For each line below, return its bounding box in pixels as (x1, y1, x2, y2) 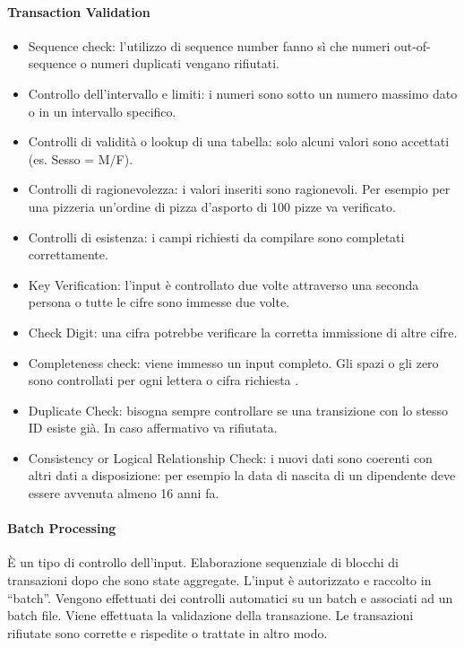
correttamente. (28, 245, 108, 264)
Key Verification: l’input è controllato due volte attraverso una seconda (28, 275, 419, 293)
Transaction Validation (7, 2, 150, 21)
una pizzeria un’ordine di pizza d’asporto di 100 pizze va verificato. (28, 197, 396, 215)
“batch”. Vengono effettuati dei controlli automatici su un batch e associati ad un (7, 588, 453, 607)
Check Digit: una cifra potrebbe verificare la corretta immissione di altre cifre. (28, 322, 458, 341)
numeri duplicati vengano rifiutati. (90, 54, 279, 73)
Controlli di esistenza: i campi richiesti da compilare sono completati (28, 227, 405, 246)
